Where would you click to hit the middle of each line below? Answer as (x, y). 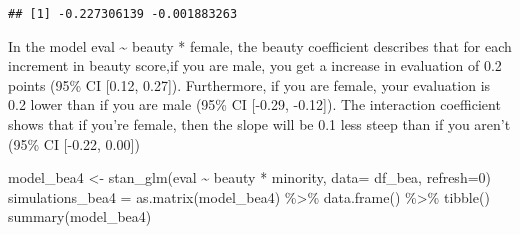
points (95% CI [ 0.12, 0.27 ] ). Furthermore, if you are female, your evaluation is (249, 84)
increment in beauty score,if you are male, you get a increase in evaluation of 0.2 (255, 65)
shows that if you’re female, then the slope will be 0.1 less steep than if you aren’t (259, 124)
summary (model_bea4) (80, 216)
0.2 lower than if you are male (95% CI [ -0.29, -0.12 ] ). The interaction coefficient (254, 104)
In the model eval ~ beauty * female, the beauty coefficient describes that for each (260, 45)
